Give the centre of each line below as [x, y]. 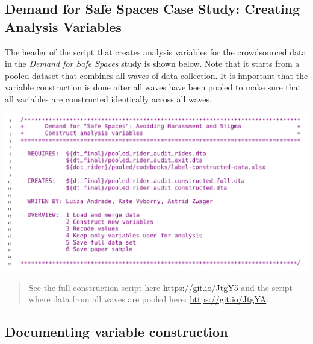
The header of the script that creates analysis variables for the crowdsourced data [156, 52]
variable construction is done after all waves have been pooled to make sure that [153, 87]
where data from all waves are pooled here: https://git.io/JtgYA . [149, 299]
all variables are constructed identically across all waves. [108, 99]
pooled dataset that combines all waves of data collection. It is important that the [156, 75]
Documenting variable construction [116, 332]
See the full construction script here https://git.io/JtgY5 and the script [160, 287]
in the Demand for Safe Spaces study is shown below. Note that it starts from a [152, 64]
